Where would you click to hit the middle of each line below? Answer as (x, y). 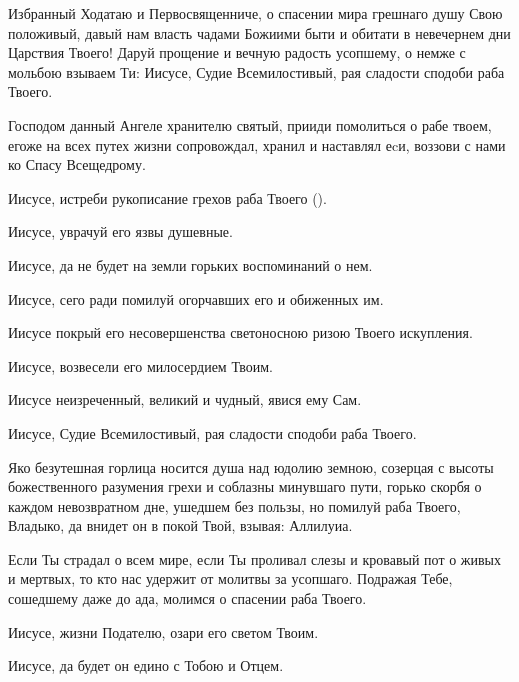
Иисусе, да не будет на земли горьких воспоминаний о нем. (190, 264)
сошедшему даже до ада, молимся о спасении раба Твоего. (187, 598)
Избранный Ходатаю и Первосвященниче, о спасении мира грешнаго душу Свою (255, 13)
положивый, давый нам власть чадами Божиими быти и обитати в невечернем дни (259, 32)
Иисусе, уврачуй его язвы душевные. (120, 231)
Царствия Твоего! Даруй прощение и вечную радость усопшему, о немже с (237, 52)
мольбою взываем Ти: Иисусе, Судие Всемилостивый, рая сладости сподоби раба (256, 71)
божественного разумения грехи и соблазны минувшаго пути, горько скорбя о (245, 486)
